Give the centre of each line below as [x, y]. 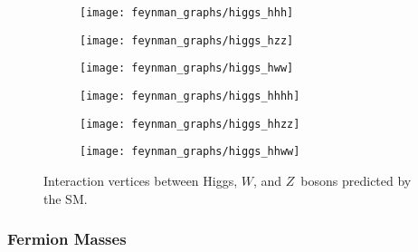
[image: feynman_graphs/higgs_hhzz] [190, 124]
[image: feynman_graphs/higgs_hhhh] [190, 96]
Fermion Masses [67, 239]
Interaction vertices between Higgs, [141, 180]
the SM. [66, 198]
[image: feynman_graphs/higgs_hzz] [187, 40]
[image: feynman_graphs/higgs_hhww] [190, 152]
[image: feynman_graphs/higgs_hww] [187, 68]
